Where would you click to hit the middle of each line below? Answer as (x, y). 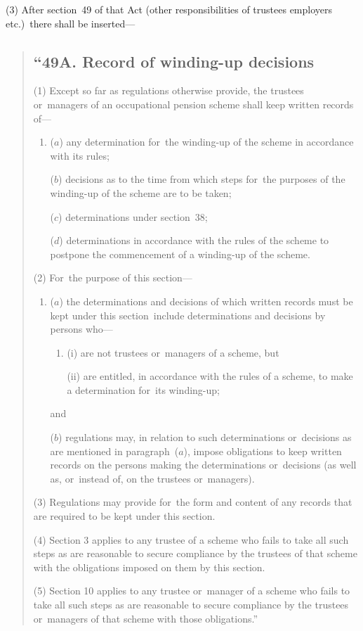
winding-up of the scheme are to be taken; (141, 192)
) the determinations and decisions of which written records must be (206, 301)
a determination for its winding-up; (143, 389)
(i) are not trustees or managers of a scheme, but (173, 352)
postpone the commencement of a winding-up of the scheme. (180, 254)
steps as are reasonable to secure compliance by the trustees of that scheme (195, 553)
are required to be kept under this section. (124, 516)
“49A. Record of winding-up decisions (174, 61)
